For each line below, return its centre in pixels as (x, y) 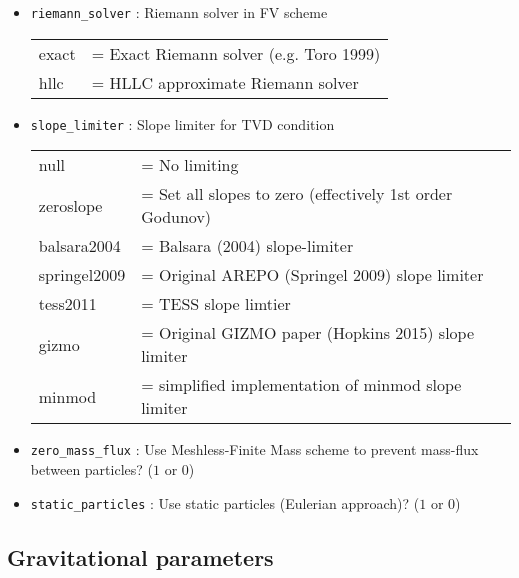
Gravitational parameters (140, 556)
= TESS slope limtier (216, 304)
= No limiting (190, 165)
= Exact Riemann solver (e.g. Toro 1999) (236, 53)
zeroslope (70, 205)
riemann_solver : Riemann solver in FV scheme (179, 12)
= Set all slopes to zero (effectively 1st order (297, 194)
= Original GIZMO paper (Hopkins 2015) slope (308, 333)
